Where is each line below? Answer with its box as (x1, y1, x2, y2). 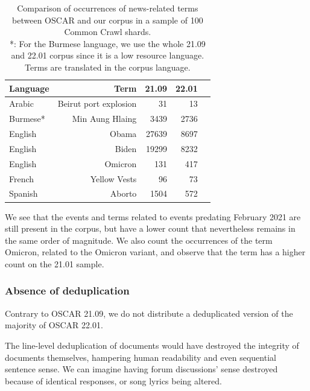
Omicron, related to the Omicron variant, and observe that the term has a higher (5, 246, 306, 258)
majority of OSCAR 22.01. (5, 319, 103, 331)
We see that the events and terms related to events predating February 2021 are (5, 210, 301, 223)
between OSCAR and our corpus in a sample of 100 (12, 13, 203, 26)
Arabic (9, 97, 34, 110)
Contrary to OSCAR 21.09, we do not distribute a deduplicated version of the (5, 307, 293, 319)
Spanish (9, 187, 38, 200)
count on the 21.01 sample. (5, 257, 104, 270)
